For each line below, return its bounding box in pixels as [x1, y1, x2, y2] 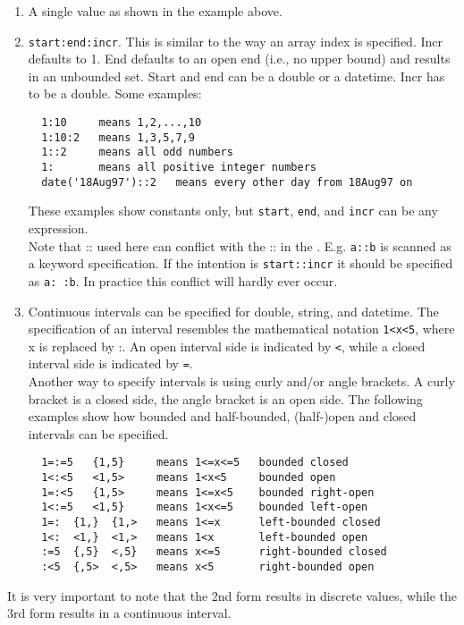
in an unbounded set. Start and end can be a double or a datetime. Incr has [28, 66, 445, 85]
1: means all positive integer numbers [41, 161, 316, 173]
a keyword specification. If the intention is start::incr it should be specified [28, 254, 453, 273]
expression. [28, 218, 89, 237]
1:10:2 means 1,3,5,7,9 [41, 131, 195, 144]
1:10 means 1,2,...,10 [41, 116, 202, 130]
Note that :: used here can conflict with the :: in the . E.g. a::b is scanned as [28, 236, 451, 255]
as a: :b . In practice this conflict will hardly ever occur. [28, 271, 338, 290]
